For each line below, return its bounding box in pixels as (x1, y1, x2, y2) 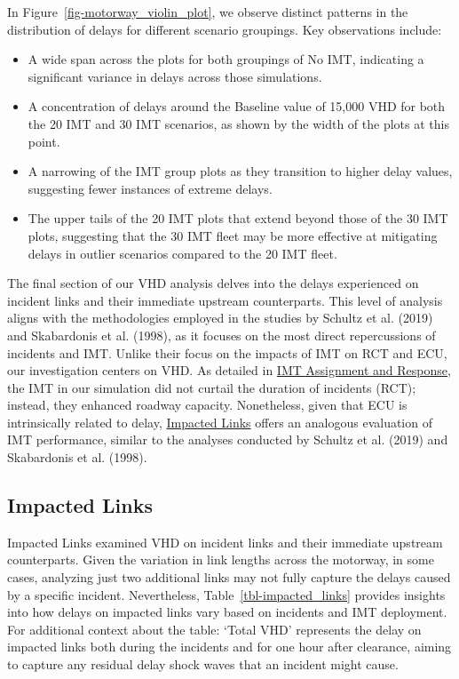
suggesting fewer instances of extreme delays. (28, 179, 273, 197)
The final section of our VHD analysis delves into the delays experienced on (7, 274, 419, 292)
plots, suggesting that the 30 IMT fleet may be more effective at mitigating (28, 226, 438, 244)
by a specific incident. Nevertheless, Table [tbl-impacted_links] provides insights (7, 585, 446, 603)
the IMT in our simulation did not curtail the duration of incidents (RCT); (7, 378, 416, 396)
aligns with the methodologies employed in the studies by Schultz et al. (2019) (7, 308, 433, 327)
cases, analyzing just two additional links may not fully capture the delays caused (7, 568, 451, 587)
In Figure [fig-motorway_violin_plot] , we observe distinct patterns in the (7, 3, 408, 20)
